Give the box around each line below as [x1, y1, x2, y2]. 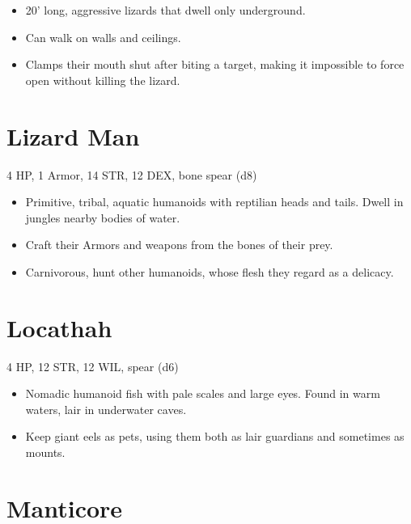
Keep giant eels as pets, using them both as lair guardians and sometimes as [25, 428, 405, 445]
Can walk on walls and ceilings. [25, 28, 181, 45]
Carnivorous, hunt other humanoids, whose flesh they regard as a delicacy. [25, 263, 394, 280]
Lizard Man [6, 119, 140, 152]
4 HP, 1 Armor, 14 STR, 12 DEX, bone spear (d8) [6, 166, 257, 183]
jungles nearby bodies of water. [25, 209, 180, 226]
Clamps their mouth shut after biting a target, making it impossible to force [25, 56, 405, 73]
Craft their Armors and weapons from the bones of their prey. [25, 236, 333, 253]
